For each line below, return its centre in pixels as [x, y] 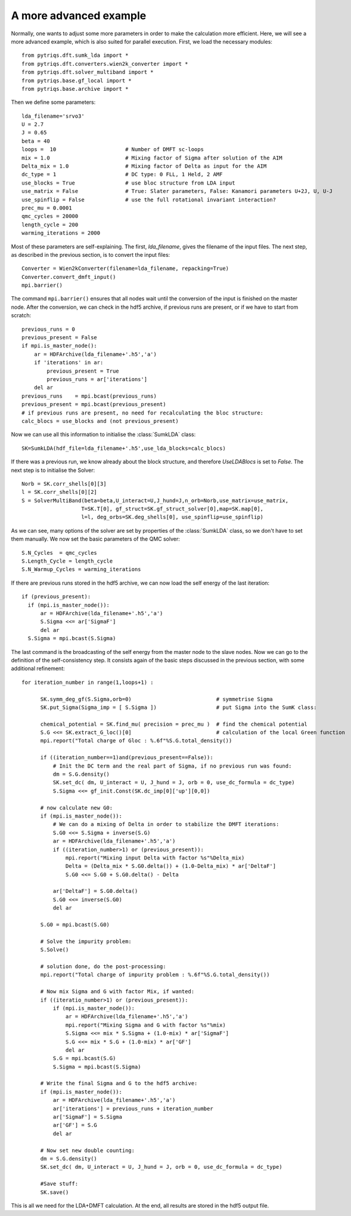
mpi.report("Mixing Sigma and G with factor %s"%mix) [146, 1025]
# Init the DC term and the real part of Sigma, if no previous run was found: [172, 766]
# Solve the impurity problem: [86, 941]
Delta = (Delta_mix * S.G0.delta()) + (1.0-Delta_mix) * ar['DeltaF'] [171, 866]
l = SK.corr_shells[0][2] [60, 492]
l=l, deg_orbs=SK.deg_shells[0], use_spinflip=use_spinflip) [173, 517]
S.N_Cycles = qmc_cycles [60, 553]
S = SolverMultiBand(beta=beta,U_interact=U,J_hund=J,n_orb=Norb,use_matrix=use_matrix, [155, 500]
